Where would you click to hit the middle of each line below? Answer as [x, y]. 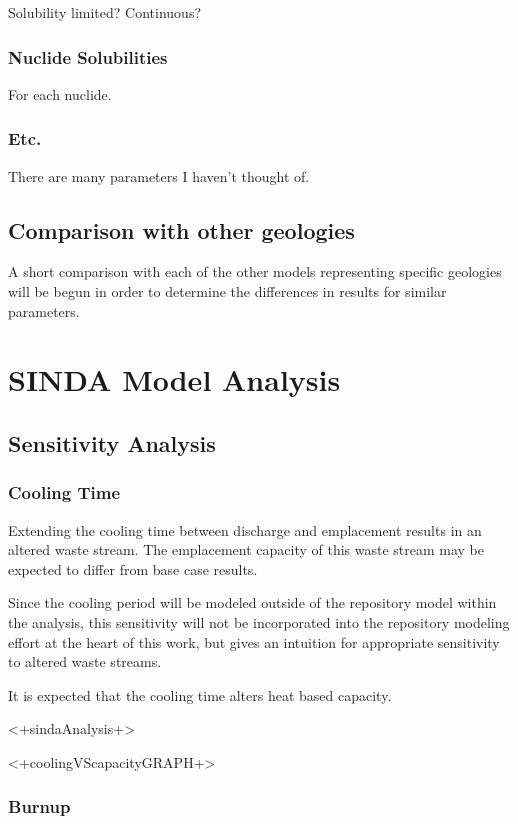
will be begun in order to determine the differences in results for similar [227, 291]
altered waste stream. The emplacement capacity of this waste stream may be [246, 549]
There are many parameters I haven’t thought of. [159, 175]
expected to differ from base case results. [133, 568]
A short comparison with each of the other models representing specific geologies [255, 271]
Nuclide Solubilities [88, 56]
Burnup [39, 806]
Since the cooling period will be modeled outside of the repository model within [252, 602]
